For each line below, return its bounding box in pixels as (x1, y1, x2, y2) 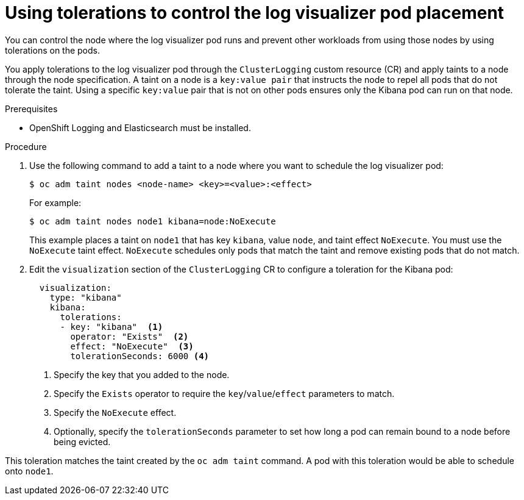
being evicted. (54, 436, 111, 447)
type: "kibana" (49, 292, 122, 302)
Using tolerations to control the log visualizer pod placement (5, 2, 505, 23)
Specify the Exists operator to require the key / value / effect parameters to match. (54, 388, 395, 399)
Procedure (5, 141, 47, 152)
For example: (29, 197, 82, 208)
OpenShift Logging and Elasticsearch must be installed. (29, 122, 251, 133)
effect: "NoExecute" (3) (70, 341, 194, 351)
